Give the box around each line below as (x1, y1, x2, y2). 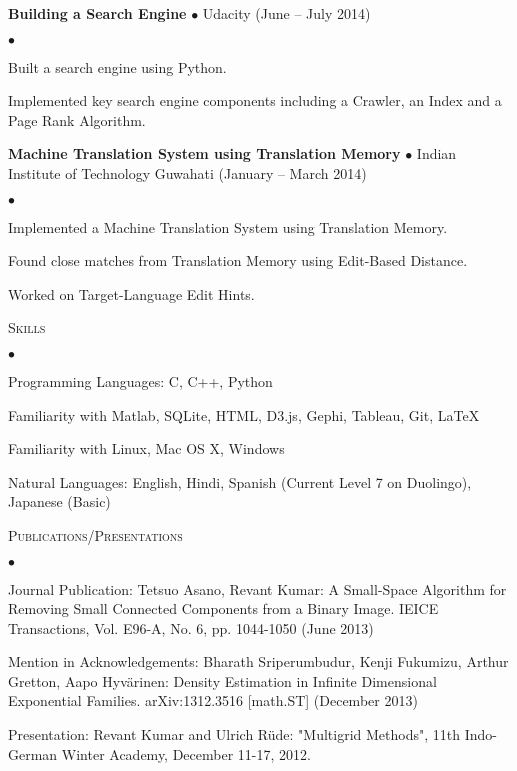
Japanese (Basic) (8, 491, 111, 512)
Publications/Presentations (8, 524, 183, 545)
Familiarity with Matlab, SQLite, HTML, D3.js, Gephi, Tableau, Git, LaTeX (8, 404, 480, 425)
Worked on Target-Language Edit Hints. (8, 283, 255, 304)
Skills (8, 317, 46, 338)
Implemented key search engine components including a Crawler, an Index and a (8, 90, 502, 111)
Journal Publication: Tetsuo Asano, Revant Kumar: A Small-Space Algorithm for (8, 578, 507, 599)
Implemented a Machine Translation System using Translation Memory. (8, 216, 448, 237)
